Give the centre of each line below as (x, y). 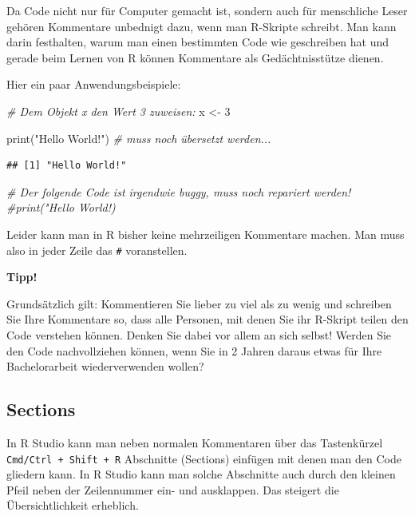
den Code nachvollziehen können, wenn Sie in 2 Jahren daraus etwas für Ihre (194, 350)
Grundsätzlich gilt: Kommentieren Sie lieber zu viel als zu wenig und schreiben (199, 303)
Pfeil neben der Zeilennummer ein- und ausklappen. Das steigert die (173, 489)
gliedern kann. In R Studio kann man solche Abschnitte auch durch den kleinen (201, 474)
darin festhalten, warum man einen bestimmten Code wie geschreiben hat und (198, 42)
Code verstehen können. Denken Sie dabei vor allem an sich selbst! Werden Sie (199, 334)
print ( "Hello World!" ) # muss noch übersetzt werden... (139, 138)
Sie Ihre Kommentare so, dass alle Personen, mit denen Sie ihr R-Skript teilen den (207, 319)
